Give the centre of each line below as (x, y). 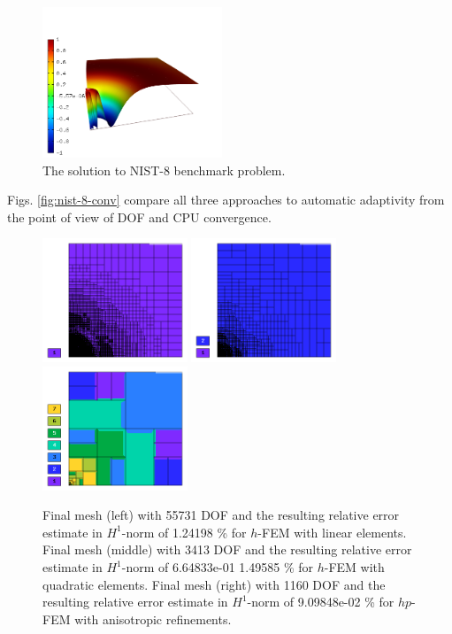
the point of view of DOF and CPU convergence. (139, 216)
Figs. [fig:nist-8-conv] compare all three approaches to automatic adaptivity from (226, 200)
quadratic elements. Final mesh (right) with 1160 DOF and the (214, 584)
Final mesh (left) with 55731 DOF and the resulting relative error (221, 515)
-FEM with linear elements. (332, 532)
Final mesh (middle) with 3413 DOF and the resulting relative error (227, 549)
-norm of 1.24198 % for (184, 532)
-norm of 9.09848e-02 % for (321, 602)
